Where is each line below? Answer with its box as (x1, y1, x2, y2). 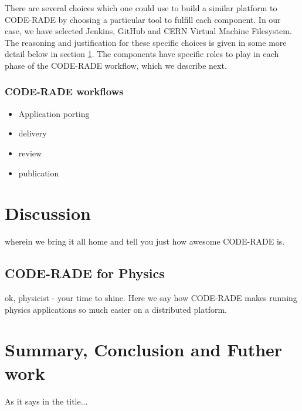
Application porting (18, 107, 90, 119)
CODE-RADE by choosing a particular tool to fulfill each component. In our (5, 13, 281, 25)
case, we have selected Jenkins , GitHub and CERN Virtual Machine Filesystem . (5, 25, 292, 37)
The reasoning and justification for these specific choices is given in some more (5, 36, 287, 48)
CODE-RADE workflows (5, 84, 124, 99)
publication (18, 166, 59, 179)
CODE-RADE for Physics (5, 264, 165, 282)
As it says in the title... (5, 395, 88, 407)
